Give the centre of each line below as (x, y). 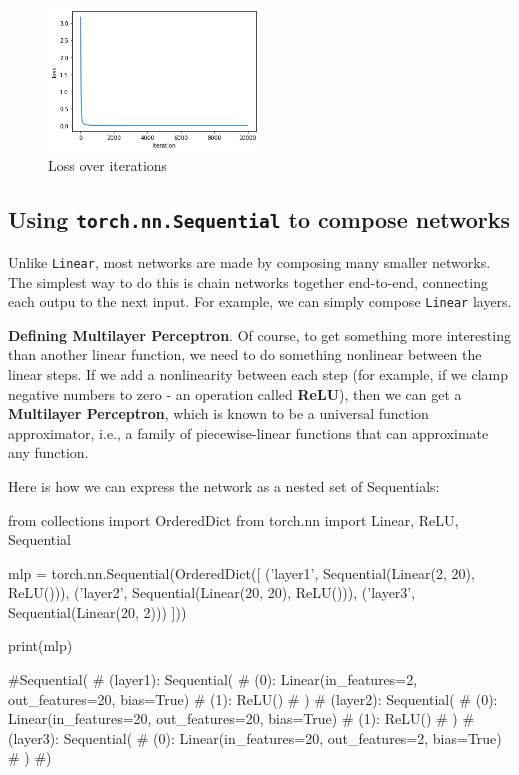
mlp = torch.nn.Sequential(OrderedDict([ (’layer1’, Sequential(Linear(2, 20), (241, 572)
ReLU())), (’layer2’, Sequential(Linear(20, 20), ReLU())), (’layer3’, (212, 592)
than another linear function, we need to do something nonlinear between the (245, 354)
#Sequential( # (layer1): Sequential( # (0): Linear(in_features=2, (213, 679)
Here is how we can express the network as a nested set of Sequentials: (224, 485)
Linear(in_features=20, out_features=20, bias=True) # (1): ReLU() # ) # (241, 718)
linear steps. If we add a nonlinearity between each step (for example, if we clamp (258, 373)
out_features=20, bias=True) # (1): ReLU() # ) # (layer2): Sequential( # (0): (253, 698)
